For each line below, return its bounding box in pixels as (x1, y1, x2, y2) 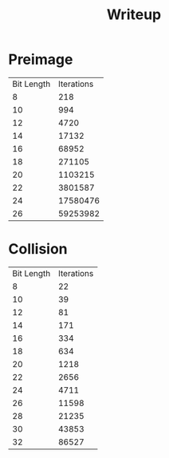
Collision (8, 240, 68, 259)
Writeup (106, 6, 162, 24)
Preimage (8, 50, 73, 69)
